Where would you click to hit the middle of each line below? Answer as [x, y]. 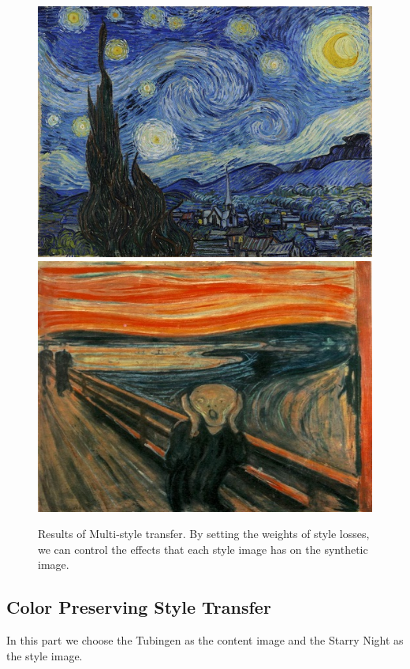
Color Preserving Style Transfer [139, 607]
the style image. [45, 655]
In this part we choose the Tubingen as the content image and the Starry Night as [205, 640]
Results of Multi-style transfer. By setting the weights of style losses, [204, 534]
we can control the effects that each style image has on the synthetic [203, 549]
